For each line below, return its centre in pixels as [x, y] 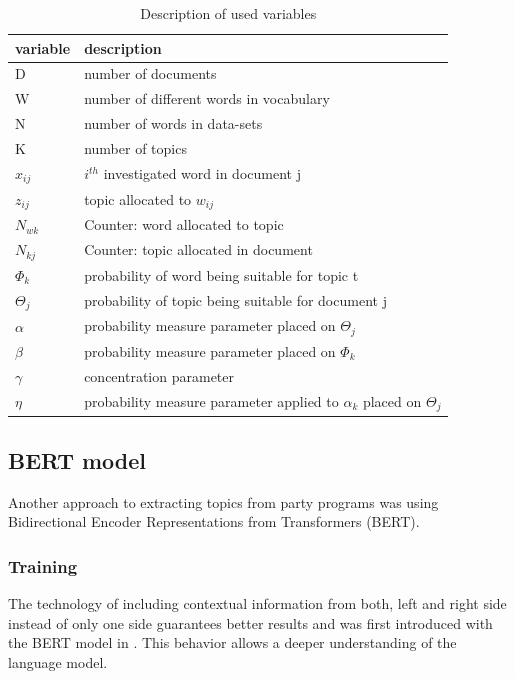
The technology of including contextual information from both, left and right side [257, 603]
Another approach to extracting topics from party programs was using [223, 501]
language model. [58, 662]
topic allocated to [138, 198]
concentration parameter [159, 375]
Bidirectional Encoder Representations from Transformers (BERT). [214, 521]
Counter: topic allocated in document [198, 249]
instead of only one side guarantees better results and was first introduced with [250, 622]
